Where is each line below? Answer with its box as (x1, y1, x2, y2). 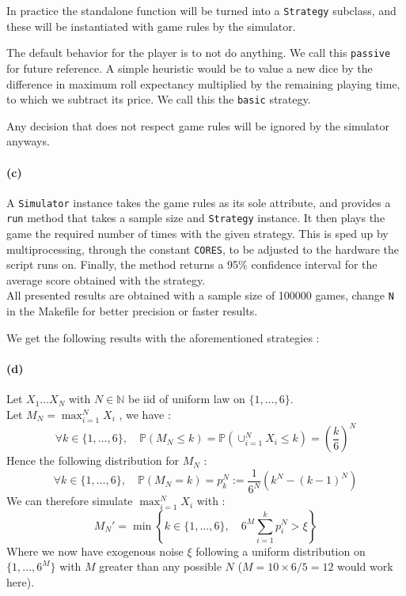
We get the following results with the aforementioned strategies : (6, 329, 320, 345)
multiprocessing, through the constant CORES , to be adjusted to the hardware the (6, 240, 399, 257)
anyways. (6, 133, 50, 149)
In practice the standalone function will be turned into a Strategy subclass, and (6, 2, 397, 18)
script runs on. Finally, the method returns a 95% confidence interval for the (6, 256, 378, 273)
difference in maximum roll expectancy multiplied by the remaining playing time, (6, 75, 400, 92)
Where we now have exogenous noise (6, 542, 184, 559)
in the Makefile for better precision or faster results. (6, 303, 258, 319)
